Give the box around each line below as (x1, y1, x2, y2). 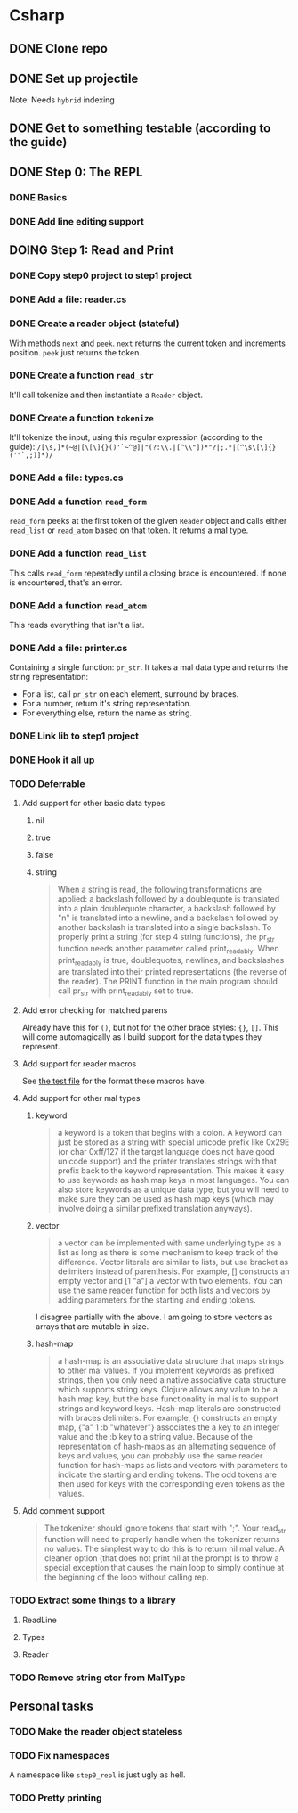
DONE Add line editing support (9, 216, 144, 228)
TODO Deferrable (9, 778, 85, 790)
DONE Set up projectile (9, 70, 139, 86)
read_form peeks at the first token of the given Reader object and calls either (9, 516, 287, 527)
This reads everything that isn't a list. (9, 619, 145, 630)
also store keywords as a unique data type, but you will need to (57, 1184, 289, 1195)
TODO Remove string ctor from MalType (9, 1671, 186, 1684)
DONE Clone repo (9, 41, 109, 56)
